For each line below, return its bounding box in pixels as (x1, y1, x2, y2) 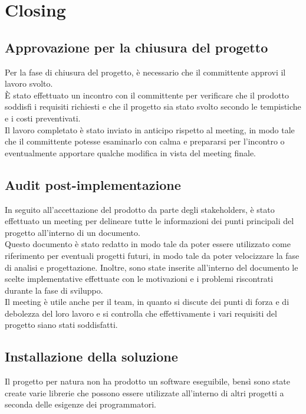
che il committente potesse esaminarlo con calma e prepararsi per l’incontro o (5, 135, 285, 147)
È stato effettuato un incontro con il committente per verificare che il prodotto (5, 88, 289, 101)
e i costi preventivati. (5, 111, 81, 124)
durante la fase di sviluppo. (5, 284, 103, 296)
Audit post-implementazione (5, 175, 181, 193)
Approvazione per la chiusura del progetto (5, 38, 268, 56)
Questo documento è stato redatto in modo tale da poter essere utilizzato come (5, 238, 291, 250)
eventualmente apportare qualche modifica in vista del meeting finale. (5, 146, 256, 159)
